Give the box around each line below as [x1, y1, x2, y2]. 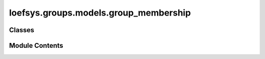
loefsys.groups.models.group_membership [9, 7, 191, 18]
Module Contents [9, 41, 63, 50]
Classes [9, 26, 34, 34]
